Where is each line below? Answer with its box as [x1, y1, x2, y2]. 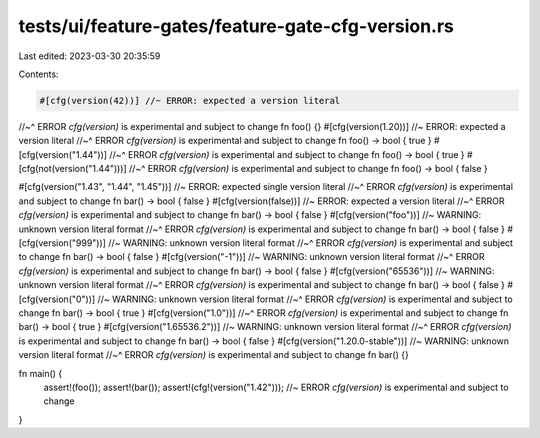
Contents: [18, 68, 59, 80]
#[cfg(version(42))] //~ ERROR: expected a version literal [39, 95, 341, 106]
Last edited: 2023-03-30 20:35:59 [18, 50, 161, 62]
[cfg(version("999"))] [18, 237, 107, 249]
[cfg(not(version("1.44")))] [18, 163, 127, 175]
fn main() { [18, 367, 63, 379]
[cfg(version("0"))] [18, 293, 96, 305]
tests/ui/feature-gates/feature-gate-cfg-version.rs [18, 15, 455, 37]
